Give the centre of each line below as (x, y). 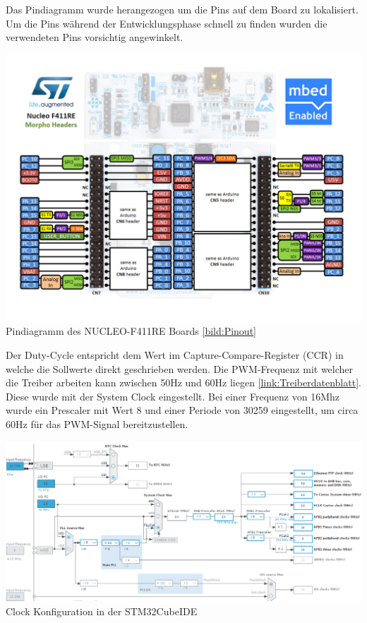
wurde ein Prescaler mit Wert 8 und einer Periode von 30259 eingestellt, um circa (182, 410)
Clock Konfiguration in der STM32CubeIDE (102, 611)
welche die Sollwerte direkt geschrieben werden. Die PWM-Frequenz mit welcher (180, 368)
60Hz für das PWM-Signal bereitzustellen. (97, 423)
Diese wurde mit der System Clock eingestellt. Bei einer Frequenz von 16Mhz (173, 396)
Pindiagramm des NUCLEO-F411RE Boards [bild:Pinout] (131, 331)
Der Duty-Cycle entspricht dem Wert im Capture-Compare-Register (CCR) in (175, 354)
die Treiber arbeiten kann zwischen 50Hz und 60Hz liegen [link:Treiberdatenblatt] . (183, 382)
